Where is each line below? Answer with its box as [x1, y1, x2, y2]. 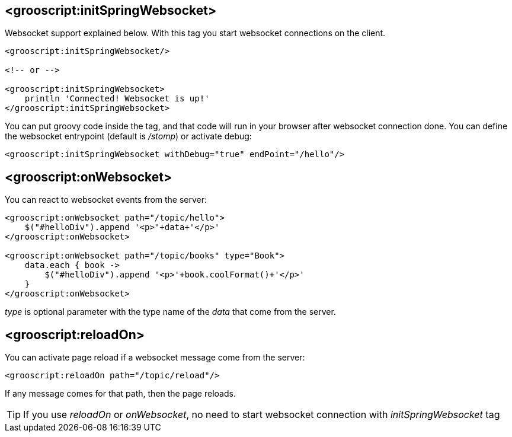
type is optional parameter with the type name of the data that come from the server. [5, 307, 336, 317]
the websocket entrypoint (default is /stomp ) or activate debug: [5, 131, 252, 142]
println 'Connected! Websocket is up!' [24, 94, 210, 104]
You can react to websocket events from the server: [5, 194, 207, 205]
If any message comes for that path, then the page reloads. [5, 388, 236, 399]
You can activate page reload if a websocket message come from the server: [5, 352, 305, 363]
